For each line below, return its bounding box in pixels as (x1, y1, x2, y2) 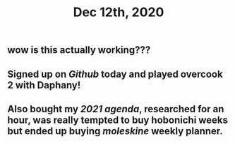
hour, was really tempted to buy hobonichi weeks (7, 114, 228, 126)
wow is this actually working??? (7, 44, 151, 56)
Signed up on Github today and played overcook (7, 68, 224, 80)
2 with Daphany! (7, 79, 81, 91)
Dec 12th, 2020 (73, 4, 164, 20)
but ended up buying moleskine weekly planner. (7, 125, 224, 137)
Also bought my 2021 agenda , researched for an (7, 103, 224, 115)
